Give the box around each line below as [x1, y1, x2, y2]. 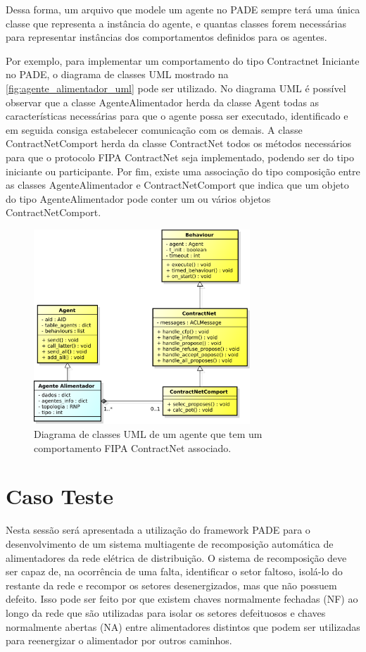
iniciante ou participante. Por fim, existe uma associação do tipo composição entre [6, 163, 360, 178]
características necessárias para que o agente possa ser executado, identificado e [6, 108, 348, 123]
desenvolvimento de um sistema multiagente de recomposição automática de [6, 536, 334, 551]
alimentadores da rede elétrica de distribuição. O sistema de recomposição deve [6, 550, 347, 565]
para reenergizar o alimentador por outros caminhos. [6, 633, 232, 648]
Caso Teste [6, 482, 113, 510]
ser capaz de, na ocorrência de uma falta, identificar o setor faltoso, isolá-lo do [6, 564, 343, 579]
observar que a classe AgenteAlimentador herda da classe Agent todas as [6, 94, 320, 109]
